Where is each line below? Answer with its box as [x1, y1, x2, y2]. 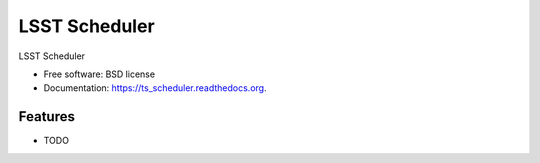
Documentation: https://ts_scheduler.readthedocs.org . [43, 82, 267, 94]
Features [18, 108, 75, 125]
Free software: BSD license [43, 68, 155, 80]
